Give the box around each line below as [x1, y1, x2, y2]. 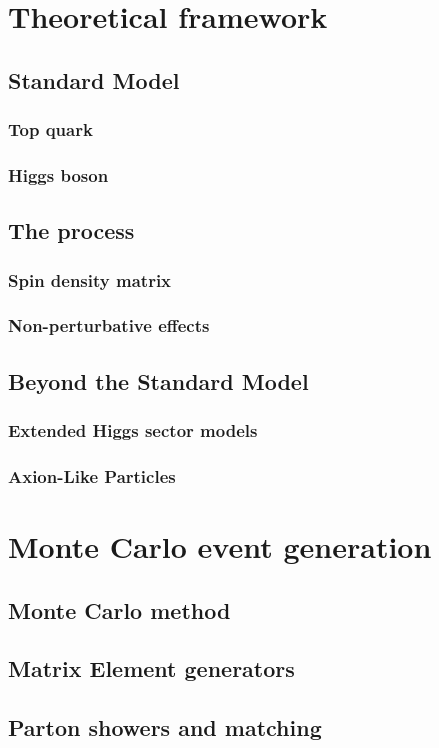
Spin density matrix [8, 267, 172, 292]
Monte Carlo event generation [8, 525, 432, 566]
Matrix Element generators [8, 653, 295, 684]
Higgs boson [8, 162, 109, 187]
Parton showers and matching [8, 712, 322, 743]
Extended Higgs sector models [8, 418, 258, 443]
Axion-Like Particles [8, 463, 176, 488]
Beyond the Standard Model [8, 365, 309, 396]
